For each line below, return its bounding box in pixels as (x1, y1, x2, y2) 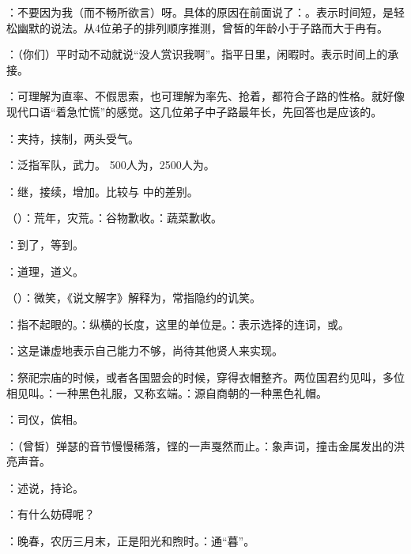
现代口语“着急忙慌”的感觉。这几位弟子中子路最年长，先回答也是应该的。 (6, 103, 383, 119)
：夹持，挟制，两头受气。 (6, 130, 139, 146)
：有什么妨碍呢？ (6, 506, 95, 522)
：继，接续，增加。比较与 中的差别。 (6, 183, 198, 199)
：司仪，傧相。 (6, 411, 84, 428)
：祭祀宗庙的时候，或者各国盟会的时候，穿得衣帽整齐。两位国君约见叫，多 (6, 368, 394, 385)
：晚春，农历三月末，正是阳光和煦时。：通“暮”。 (6, 533, 255, 549)
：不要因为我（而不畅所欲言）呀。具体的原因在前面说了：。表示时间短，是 (6, 4, 394, 20)
